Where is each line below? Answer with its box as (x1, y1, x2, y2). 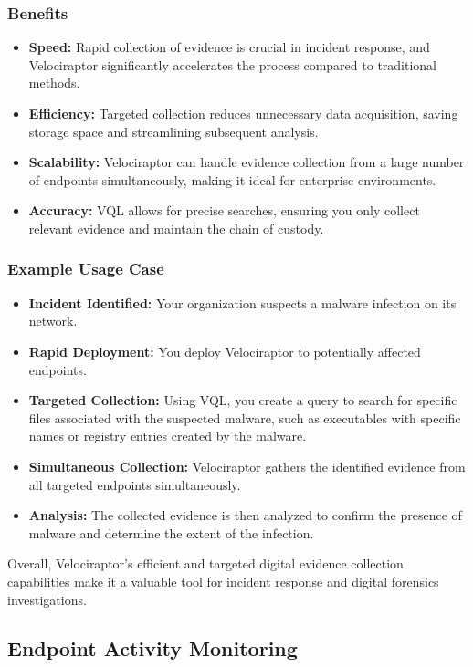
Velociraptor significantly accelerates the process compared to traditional (28, 55, 437, 74)
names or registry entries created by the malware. (28, 426, 307, 445)
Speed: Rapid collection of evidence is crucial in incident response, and (28, 37, 430, 57)
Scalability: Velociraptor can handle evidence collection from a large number (28, 152, 465, 172)
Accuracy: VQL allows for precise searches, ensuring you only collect (28, 201, 420, 220)
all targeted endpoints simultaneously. (28, 474, 241, 494)
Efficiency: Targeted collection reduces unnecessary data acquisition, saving (28, 104, 458, 122)
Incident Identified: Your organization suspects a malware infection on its (28, 293, 457, 312)
